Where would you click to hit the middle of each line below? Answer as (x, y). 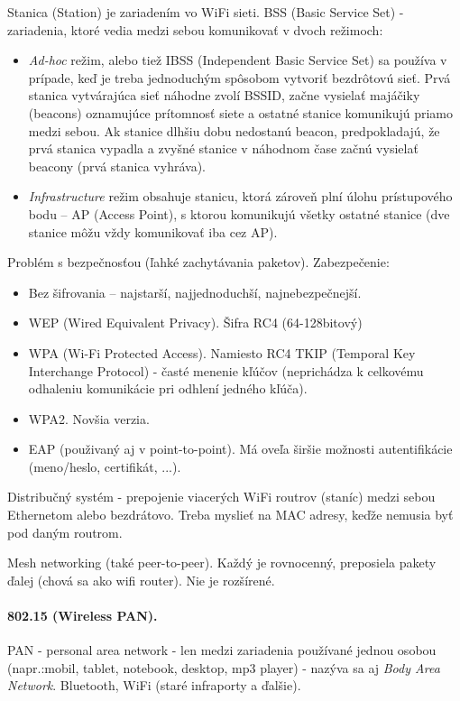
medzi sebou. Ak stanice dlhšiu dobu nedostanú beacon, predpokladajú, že (234, 130)
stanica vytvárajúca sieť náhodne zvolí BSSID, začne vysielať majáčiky (224, 95)
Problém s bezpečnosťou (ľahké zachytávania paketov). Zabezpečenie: (198, 262)
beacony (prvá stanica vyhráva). (117, 166)
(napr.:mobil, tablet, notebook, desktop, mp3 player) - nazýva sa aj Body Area (224, 667)
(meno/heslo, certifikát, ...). (105, 466)
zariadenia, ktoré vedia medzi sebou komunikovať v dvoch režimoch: (195, 29)
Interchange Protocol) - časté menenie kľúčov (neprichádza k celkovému (226, 370)
